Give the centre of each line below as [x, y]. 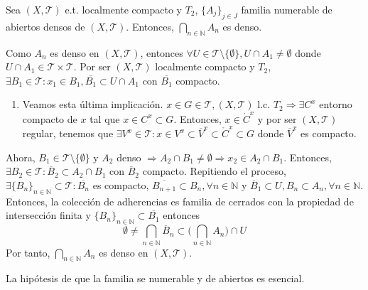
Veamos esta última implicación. [93, 104]
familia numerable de [287, 9]
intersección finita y [48, 215]
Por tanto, [28, 252]
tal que [105, 118]
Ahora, [21, 157]
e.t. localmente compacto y [123, 9]
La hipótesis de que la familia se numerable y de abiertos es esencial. [155, 278]
